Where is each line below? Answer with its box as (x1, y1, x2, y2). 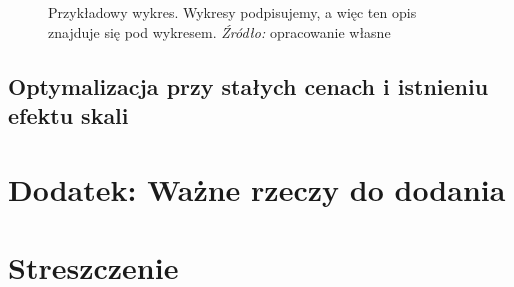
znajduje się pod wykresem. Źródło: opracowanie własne (48, 21, 391, 42)
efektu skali (8, 99, 129, 130)
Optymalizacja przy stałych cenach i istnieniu (8, 70, 489, 101)
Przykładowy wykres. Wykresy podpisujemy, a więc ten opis (48, 2, 417, 22)
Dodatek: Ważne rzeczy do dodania (8, 168, 506, 209)
